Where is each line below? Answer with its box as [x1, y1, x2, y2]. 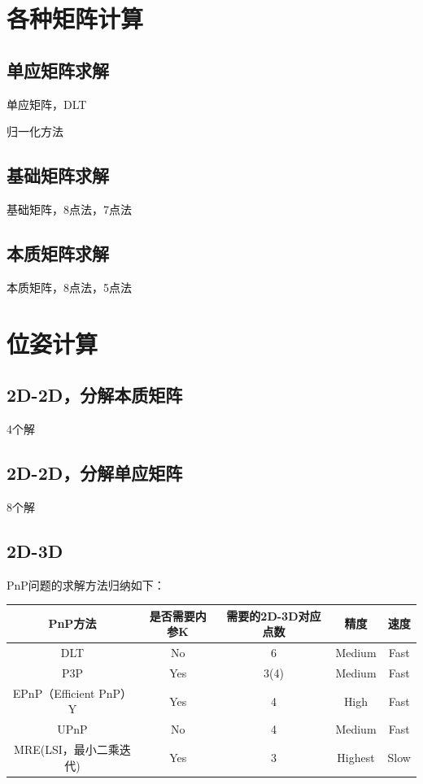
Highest [337, 748, 375, 765]
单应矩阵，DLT [7, 95, 87, 112]
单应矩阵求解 [7, 57, 109, 82]
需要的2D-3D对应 [226, 607, 321, 624]
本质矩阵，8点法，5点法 [7, 278, 132, 295]
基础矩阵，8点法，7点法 [7, 200, 132, 217]
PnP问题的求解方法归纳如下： [7, 576, 165, 593]
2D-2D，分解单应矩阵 [7, 460, 183, 485]
